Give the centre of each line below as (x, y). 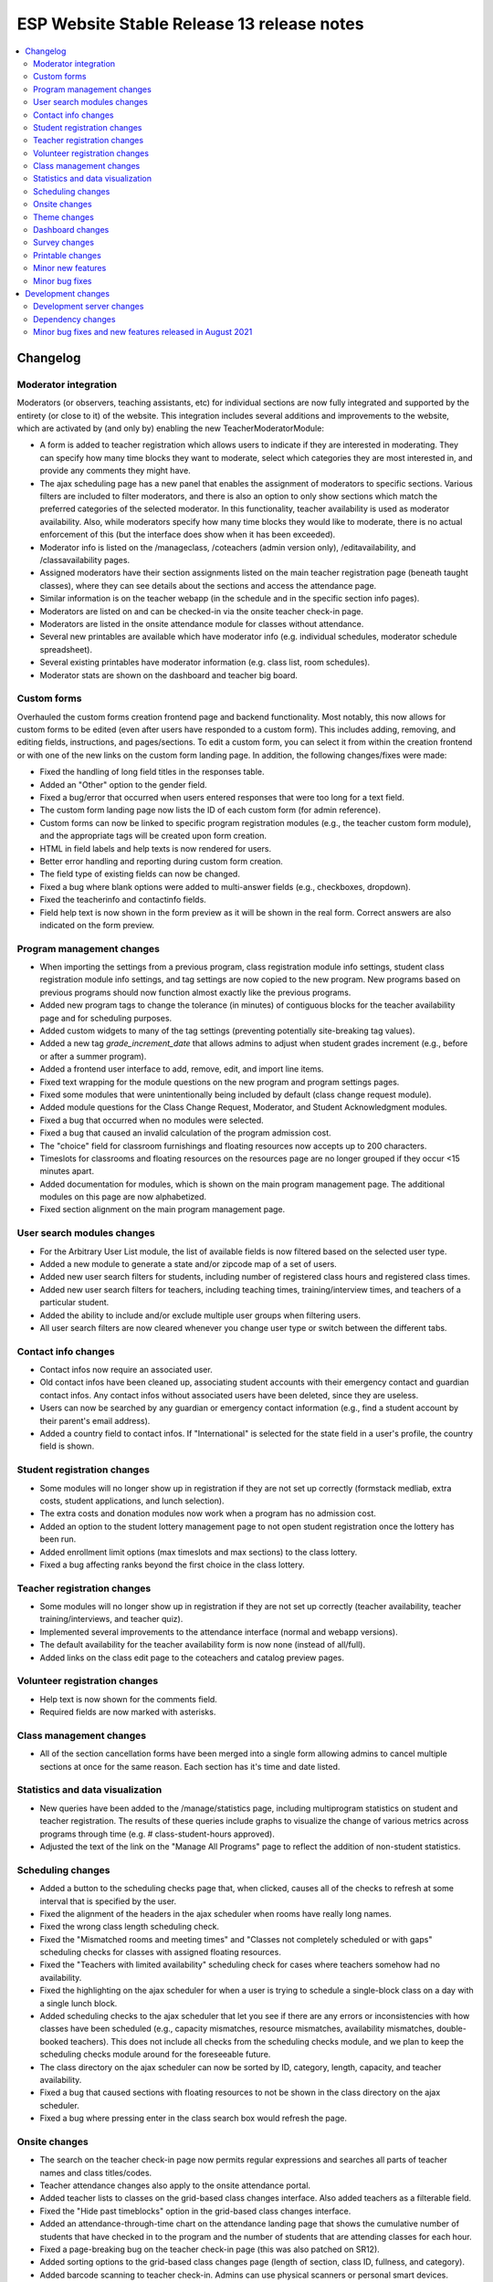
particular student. (74, 1303)
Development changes (67, 293)
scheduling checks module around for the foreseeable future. (155, 2055)
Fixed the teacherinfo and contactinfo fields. (123, 900)
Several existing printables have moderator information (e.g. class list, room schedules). (205, 663)
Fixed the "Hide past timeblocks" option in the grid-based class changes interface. (195, 2211)
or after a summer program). (93, 1056)
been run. (58, 1539)
